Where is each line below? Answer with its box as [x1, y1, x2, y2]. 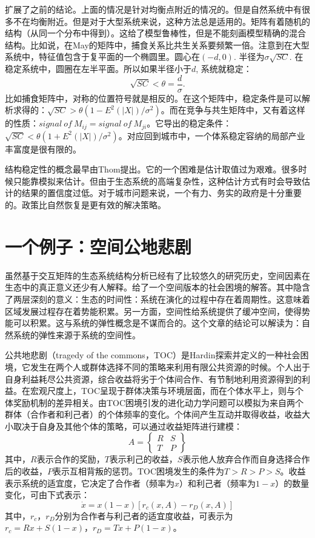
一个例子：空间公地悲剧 [5, 234, 192, 258]
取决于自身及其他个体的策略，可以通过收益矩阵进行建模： [13, 419, 242, 432]
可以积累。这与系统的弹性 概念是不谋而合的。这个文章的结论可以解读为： [13, 317, 302, 329]
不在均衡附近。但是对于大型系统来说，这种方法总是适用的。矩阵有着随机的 [13, 15, 310, 27]
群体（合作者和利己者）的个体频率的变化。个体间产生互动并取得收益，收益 [5, 408, 302, 421]
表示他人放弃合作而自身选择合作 [182, 453, 310, 465]
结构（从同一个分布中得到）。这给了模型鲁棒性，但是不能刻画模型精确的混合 [5, 27, 306, 39]
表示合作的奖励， [36, 453, 105, 465]
